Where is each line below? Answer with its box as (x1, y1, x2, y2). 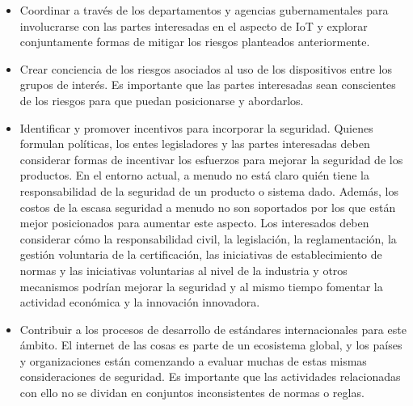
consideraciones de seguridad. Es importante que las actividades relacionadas (19, 368, 401, 385)
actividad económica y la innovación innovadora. (19, 294, 260, 311)
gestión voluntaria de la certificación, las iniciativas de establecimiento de (19, 246, 382, 263)
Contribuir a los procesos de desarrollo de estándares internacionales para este (19, 320, 407, 337)
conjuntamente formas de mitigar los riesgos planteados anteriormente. (19, 33, 370, 50)
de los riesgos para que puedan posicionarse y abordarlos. (19, 91, 304, 108)
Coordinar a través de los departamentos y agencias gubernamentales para (19, 2, 389, 18)
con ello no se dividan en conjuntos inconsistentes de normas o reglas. (19, 384, 365, 401)
